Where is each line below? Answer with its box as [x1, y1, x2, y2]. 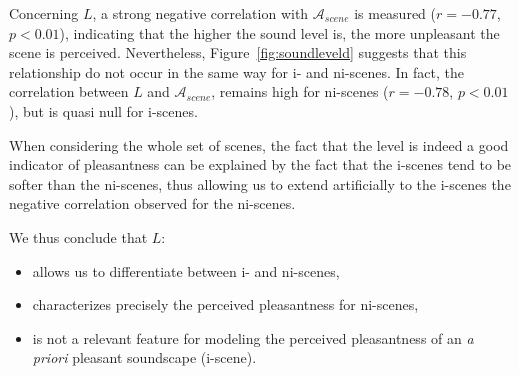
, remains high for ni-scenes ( [211, 81, 389, 102]
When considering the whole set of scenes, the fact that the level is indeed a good [9, 134, 509, 155]
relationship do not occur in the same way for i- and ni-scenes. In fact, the [9, 61, 465, 82]
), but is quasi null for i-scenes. [9, 100, 198, 121]
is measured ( [354, 3, 436, 23]
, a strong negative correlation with [92, 3, 309, 23]
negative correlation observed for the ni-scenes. [9, 193, 296, 214]
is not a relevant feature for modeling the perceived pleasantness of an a [32, 327, 474, 348]
